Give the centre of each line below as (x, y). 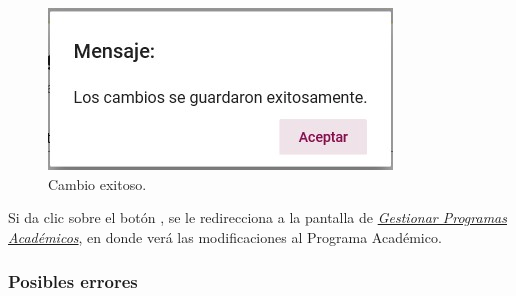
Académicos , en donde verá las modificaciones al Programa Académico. (225, 236)
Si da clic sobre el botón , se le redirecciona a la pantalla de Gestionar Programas (257, 217)
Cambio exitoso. (97, 183)
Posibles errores (73, 281)
